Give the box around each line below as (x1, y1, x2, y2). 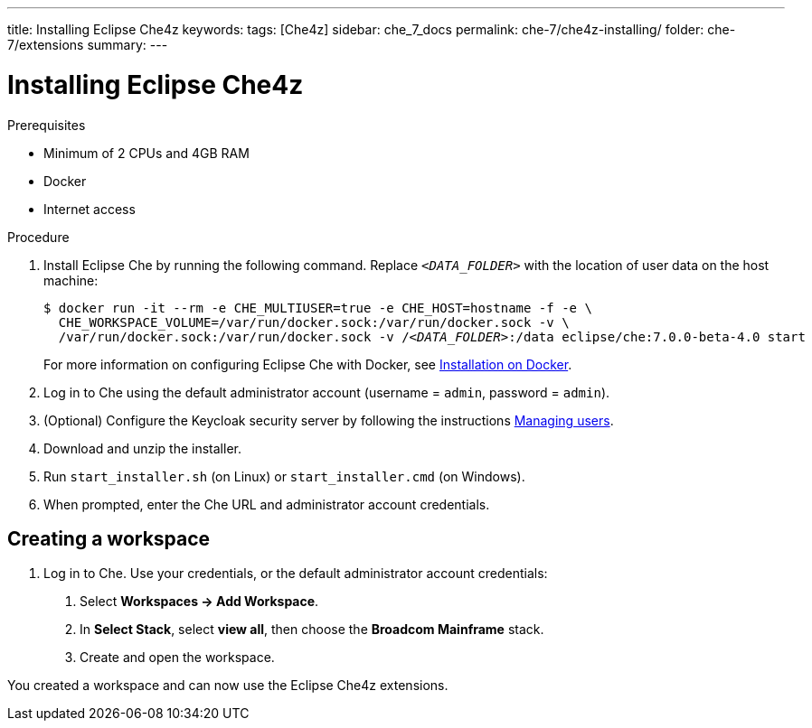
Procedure (7, 229, 70, 245)
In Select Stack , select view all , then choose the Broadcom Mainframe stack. (80, 621, 544, 638)
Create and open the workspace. (80, 649, 275, 666)
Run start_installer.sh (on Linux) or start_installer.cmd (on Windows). (43, 468, 525, 484)
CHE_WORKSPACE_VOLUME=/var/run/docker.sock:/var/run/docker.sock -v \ (58, 314, 570, 330)
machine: (43, 272, 99, 288)
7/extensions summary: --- (7, 37, 168, 52)
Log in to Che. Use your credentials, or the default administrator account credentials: (43, 565, 548, 582)
